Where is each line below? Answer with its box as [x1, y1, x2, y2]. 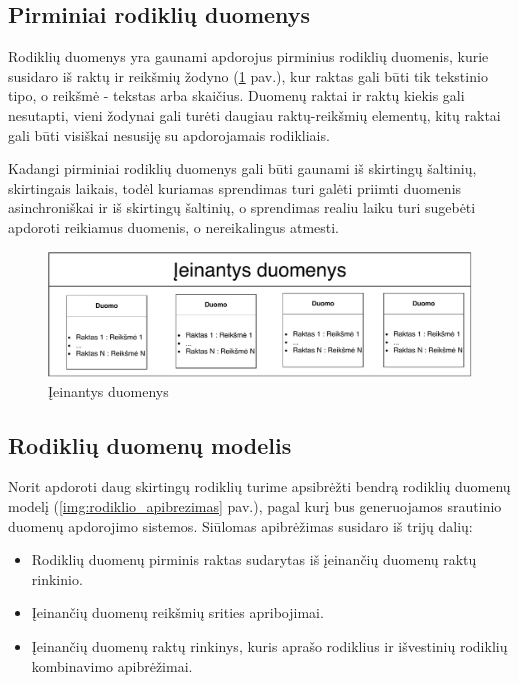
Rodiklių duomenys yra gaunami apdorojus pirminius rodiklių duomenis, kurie [8, 46, 489, 67]
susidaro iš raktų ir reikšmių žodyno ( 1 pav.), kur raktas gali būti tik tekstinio [8, 65, 488, 86]
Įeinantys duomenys [48, 380, 169, 401]
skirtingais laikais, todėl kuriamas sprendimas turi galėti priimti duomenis [8, 177, 462, 198]
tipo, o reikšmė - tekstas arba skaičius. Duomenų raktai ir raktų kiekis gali [8, 85, 465, 106]
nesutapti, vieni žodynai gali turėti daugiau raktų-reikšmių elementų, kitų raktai [8, 104, 501, 125]
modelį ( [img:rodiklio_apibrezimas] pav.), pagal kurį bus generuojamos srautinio [8, 495, 502, 516]
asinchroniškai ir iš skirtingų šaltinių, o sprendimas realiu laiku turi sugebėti [8, 197, 476, 218]
